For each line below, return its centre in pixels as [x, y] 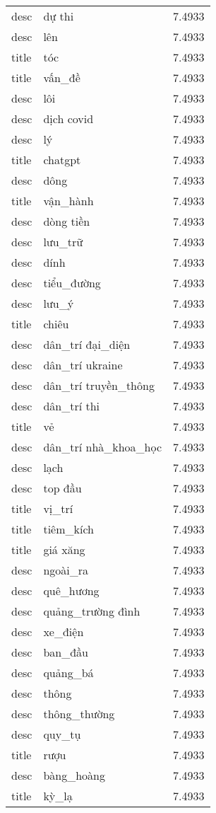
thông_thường [79, 714]
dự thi [59, 16]
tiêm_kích [68, 529]
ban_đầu [66, 652]
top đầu [62, 488]
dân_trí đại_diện [87, 344]
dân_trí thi [72, 406]
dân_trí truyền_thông [99, 385]
